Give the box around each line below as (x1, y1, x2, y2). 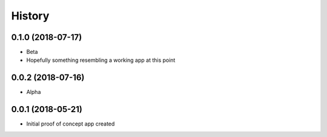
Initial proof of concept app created (26, 120, 115, 127)
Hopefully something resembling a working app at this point (26, 56, 176, 64)
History (11, 9, 50, 22)
